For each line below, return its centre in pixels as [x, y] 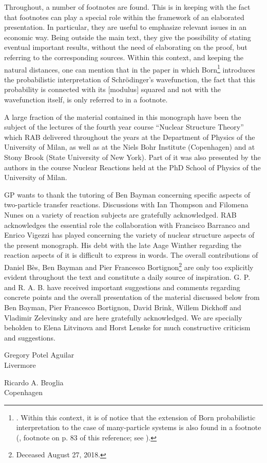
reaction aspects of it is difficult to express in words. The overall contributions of [131, 255]
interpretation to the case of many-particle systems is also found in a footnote [139, 427]
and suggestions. [30, 337]
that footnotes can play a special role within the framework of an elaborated [124, 17]
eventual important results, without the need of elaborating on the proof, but [126, 47]
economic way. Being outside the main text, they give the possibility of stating [128, 37]
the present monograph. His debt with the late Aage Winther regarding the [123, 245]
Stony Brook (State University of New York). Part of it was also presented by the [132, 157]
